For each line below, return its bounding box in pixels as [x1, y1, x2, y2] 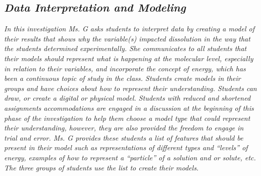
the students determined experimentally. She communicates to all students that [4, 43, 247, 54]
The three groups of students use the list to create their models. [4, 162, 199, 172]
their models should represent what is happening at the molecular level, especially [4, 53, 253, 63]
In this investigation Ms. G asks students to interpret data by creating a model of [4, 23, 254, 34]
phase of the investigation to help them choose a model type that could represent [4, 112, 250, 123]
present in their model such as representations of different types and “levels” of [4, 142, 248, 153]
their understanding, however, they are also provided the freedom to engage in [4, 122, 244, 133]
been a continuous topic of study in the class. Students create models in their [4, 73, 241, 83]
